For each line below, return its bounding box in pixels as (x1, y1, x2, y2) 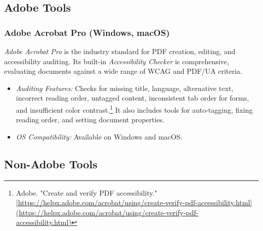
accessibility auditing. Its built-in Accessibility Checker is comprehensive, (4, 56, 229, 66)
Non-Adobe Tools (4, 156, 98, 171)
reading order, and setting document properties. (16, 114, 165, 125)
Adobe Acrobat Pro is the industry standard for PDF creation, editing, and (4, 46, 236, 56)
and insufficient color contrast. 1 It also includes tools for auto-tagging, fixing (16, 103, 253, 115)
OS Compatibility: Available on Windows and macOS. (16, 131, 183, 142)
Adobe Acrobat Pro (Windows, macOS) (4, 26, 170, 38)
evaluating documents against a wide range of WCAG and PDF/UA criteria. (4, 66, 242, 76)
